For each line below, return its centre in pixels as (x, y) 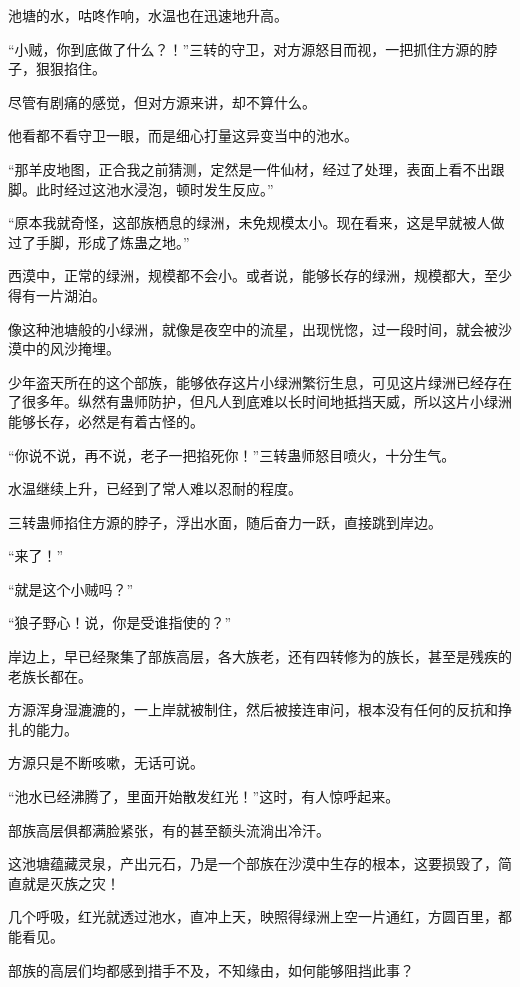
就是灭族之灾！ (70, 882)
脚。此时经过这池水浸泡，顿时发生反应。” (141, 188)
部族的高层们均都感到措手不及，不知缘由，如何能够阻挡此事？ (211, 969)
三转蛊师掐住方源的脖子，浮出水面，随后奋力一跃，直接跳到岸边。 (225, 521)
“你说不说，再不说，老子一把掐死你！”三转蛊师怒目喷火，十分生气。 (232, 454)
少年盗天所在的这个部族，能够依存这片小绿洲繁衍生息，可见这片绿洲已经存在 (260, 381)
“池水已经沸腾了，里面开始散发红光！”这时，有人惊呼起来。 (204, 796)
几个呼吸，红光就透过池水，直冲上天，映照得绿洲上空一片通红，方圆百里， (253, 916)
